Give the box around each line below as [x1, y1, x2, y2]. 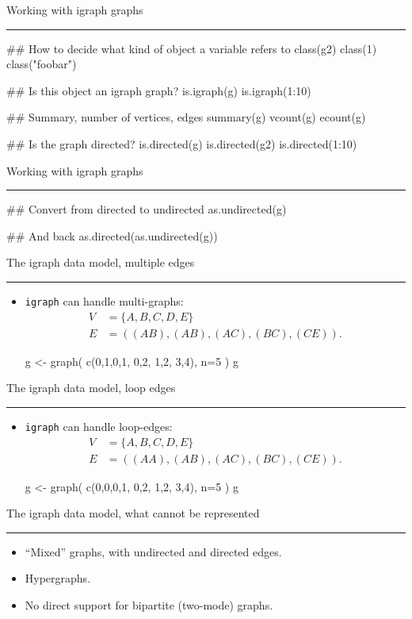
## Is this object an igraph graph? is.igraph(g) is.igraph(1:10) [6, 82, 311, 98]
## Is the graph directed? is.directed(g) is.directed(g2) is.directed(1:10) [6, 135, 357, 152]
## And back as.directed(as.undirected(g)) [6, 227, 218, 244]
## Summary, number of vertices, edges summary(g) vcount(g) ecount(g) [6, 109, 366, 125]
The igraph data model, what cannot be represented [6, 505, 260, 521]
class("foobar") [6, 56, 77, 72]
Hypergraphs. [25, 570, 91, 586]
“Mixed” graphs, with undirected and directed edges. [25, 543, 282, 559]
